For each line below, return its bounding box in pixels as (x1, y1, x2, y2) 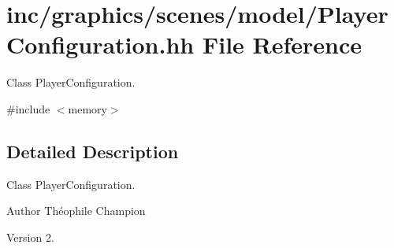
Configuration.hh (6, 28, 195, 61)
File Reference (202, 28, 362, 61)
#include (6, 100, 50, 117)
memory (68, 100, 107, 117)
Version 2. (6, 228, 54, 245)
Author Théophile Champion (6, 202, 146, 219)
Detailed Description (6, 139, 179, 163)
